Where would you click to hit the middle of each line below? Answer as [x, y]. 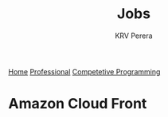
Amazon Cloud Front [78, 104]
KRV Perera [134, 36]
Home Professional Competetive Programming [84, 71]
